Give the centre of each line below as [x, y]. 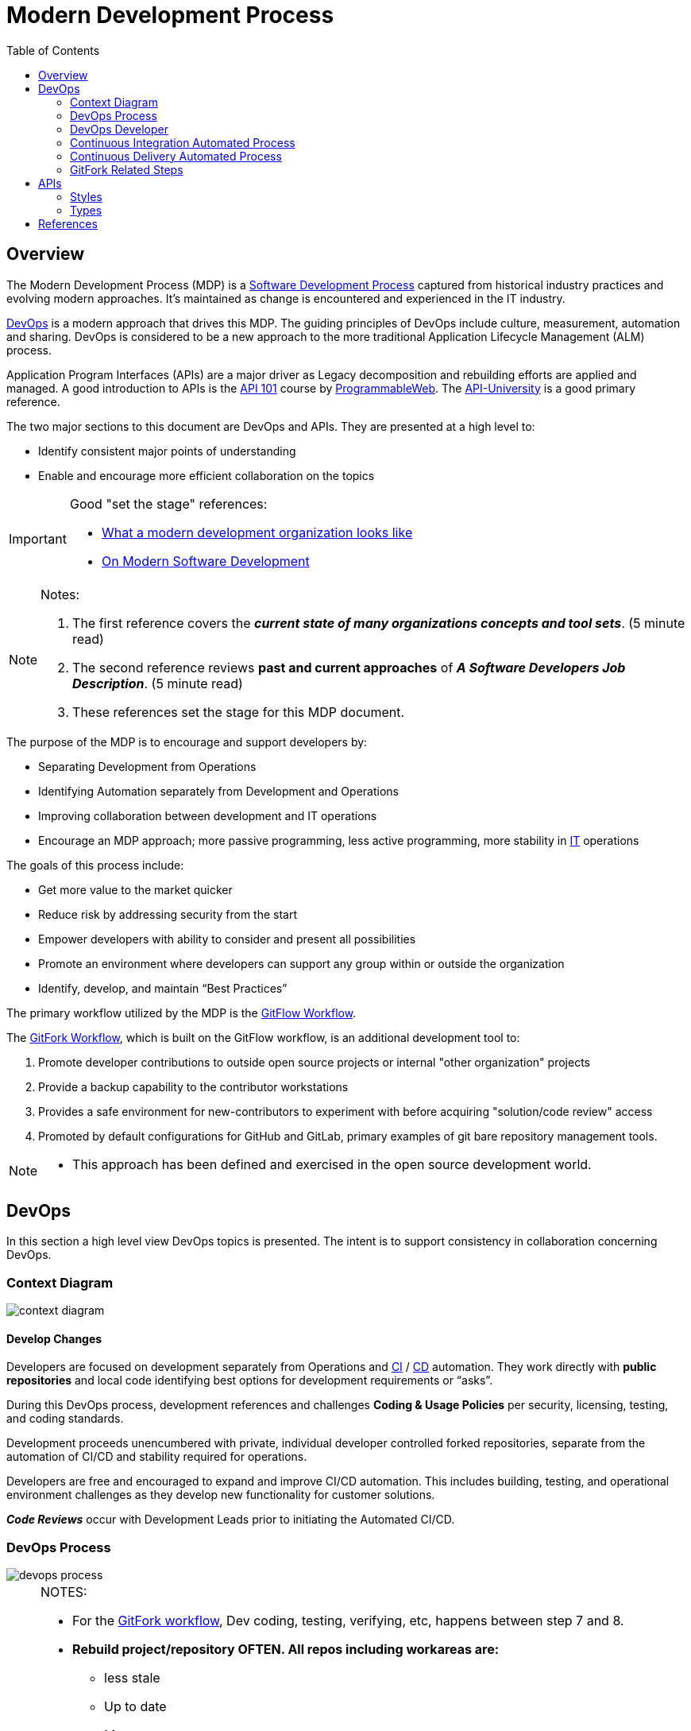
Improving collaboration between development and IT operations [208, 815]
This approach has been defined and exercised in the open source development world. [332, 1164]
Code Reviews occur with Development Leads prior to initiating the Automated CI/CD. [231, 1520]
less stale [132, 1678]
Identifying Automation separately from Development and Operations [218, 791]
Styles [86, 196]
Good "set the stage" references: [168, 503]
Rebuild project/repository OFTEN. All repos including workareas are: [286, 1650]
